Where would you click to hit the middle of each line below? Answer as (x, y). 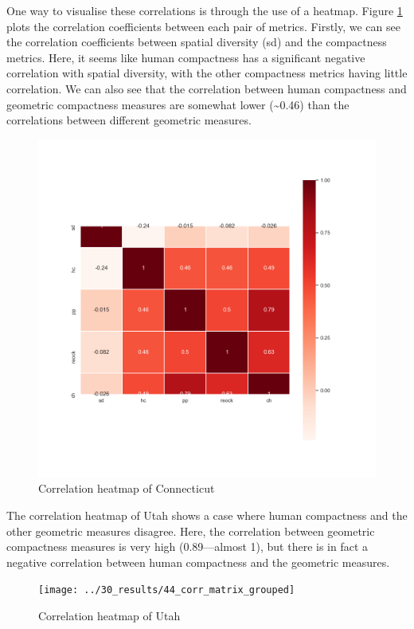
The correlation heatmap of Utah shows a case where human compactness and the (207, 515)
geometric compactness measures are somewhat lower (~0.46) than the (178, 104)
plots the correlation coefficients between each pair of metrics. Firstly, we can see (203, 26)
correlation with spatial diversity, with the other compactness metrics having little (207, 73)
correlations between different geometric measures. (129, 120)
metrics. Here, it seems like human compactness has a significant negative (186, 57)
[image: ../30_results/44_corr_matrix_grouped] (167, 590)
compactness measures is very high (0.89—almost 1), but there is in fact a (187, 546)
